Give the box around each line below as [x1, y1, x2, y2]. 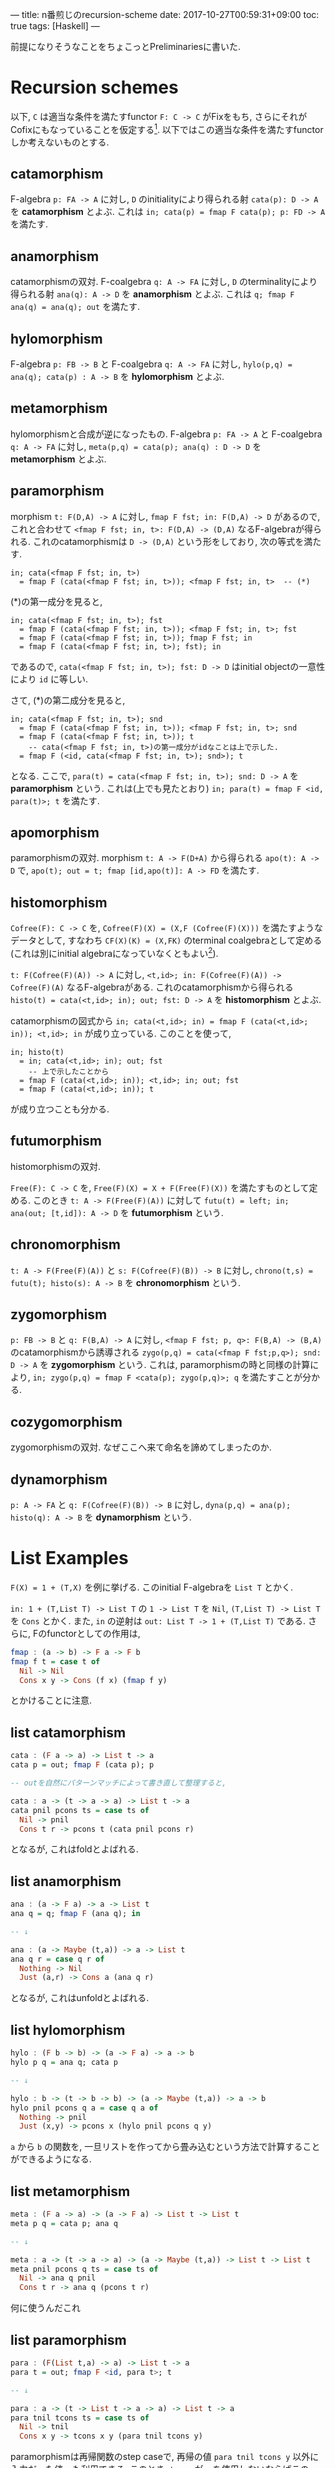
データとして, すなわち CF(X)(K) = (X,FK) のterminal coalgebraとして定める [10, 934, 323, 947]
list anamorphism [10, 1873, 122, 1890]
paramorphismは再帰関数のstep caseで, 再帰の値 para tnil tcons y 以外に [10, 2451, 320, 2463]
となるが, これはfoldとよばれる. [10, 1843, 139, 1855]
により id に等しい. [10, 673, 88, 685]
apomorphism [10, 824, 100, 842]
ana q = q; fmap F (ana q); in [10, 1909, 141, 1919]
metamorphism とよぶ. [10, 453, 107, 465]
